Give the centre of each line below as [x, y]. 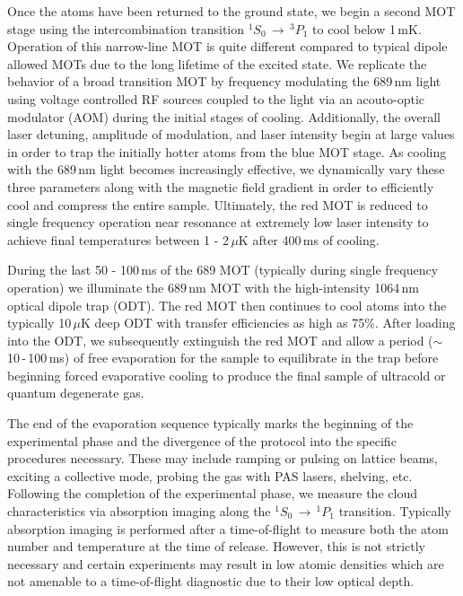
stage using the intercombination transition [126, 28]
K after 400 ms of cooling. [309, 239]
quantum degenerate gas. [76, 393]
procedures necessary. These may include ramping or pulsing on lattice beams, [223, 458]
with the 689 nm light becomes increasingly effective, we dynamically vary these [226, 169]
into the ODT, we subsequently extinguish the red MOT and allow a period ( [220, 340]
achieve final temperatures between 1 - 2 [118, 239]
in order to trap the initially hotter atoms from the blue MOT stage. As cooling [227, 151]
